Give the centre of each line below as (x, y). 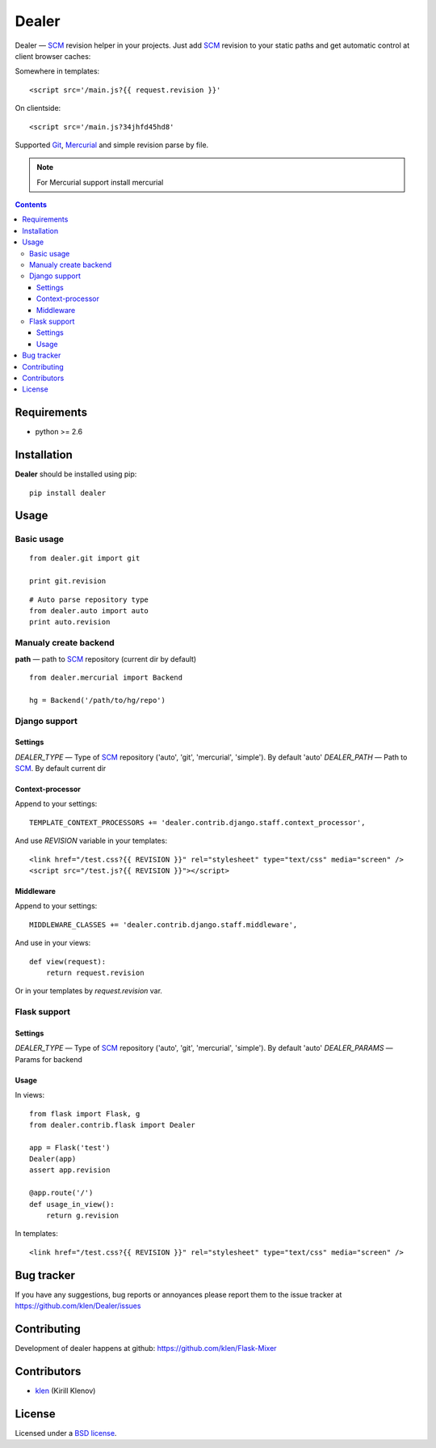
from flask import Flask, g (85, 1114)
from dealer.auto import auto (89, 611)
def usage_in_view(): (72, 1204)
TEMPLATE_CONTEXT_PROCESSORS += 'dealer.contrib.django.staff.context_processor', (197, 822)
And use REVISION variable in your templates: (91, 840)
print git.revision (68, 581)
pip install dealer (68, 493)
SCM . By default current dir (61, 768)
